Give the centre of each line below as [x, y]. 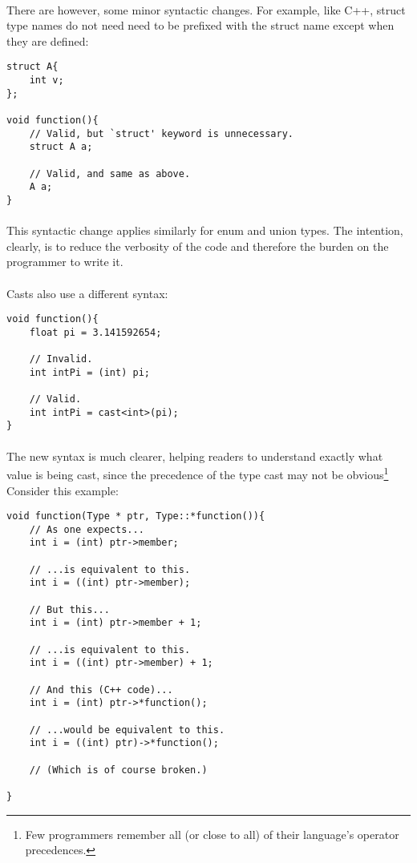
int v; [47, 81]
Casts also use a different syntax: [87, 293]
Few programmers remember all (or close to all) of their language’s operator [212, 834]
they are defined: [48, 40]
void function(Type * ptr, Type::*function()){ [136, 516]
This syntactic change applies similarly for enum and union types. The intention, [205, 230]
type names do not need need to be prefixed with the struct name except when [200, 25]
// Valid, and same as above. [110, 173]
